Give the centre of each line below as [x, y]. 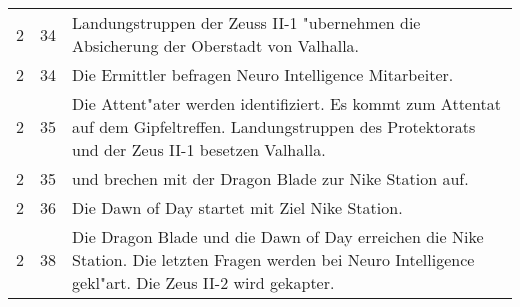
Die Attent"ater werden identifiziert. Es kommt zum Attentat [286, 103]
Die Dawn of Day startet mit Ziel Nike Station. [237, 207]
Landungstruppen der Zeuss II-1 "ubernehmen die [246, 22]
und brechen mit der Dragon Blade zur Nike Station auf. [270, 178]
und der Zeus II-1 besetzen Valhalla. [199, 149]
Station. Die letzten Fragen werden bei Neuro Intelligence [273, 259]
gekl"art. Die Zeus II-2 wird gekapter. [203, 282]
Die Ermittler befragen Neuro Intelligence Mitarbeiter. [263, 74]
